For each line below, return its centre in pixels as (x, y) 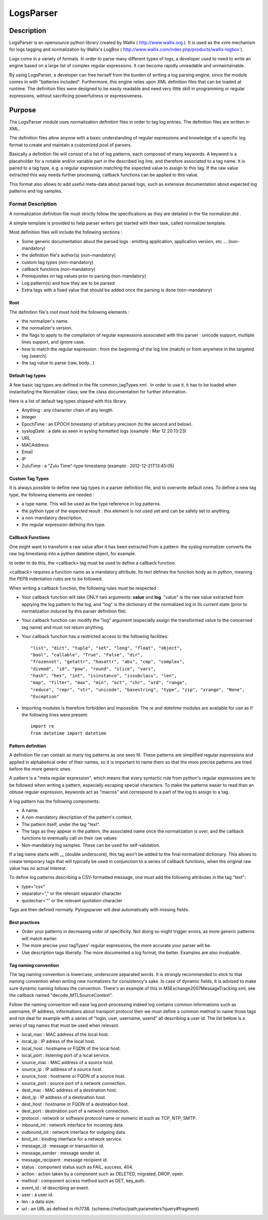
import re (42, 726)
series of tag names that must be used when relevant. (64, 1025)
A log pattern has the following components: (55, 801)
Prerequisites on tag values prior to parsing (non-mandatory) (84, 276)
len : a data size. (38, 1202)
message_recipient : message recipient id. (65, 1160)
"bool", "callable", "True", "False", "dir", (87, 655)
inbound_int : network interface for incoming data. (73, 1125)
